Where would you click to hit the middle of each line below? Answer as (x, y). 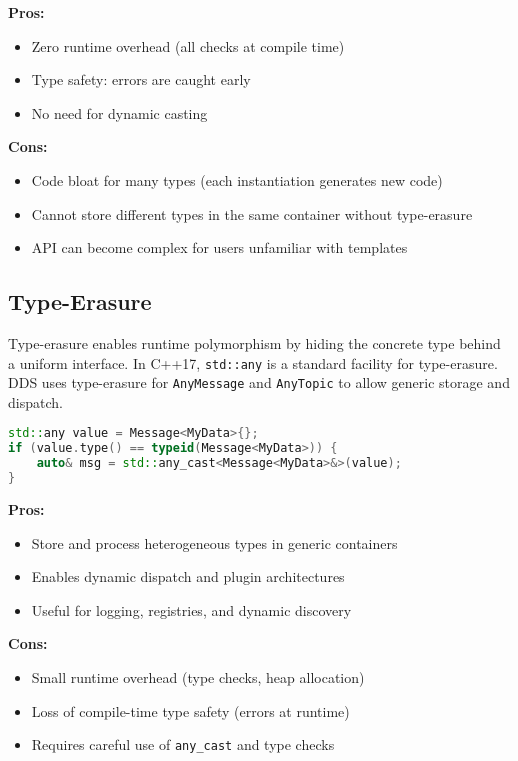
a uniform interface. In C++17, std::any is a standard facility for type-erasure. (253, 362)
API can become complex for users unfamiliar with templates (219, 247)
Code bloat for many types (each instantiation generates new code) (237, 179)
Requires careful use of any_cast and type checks (183, 744)
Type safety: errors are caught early (141, 79)
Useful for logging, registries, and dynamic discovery (191, 609)
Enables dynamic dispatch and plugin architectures (188, 576)
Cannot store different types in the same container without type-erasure (252, 213)
